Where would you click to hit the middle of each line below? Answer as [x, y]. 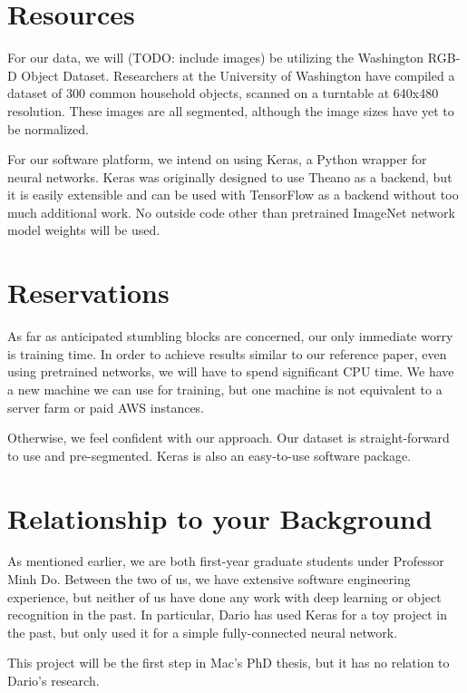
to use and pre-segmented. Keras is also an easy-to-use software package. [209, 455]
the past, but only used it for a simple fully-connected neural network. [203, 632]
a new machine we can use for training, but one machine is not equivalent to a [225, 389]
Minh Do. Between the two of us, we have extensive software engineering [209, 579]
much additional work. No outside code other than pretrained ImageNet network [231, 212]
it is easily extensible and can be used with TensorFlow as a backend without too [233, 195]
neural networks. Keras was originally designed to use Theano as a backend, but [230, 176]
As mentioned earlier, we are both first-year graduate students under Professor [226, 561]
